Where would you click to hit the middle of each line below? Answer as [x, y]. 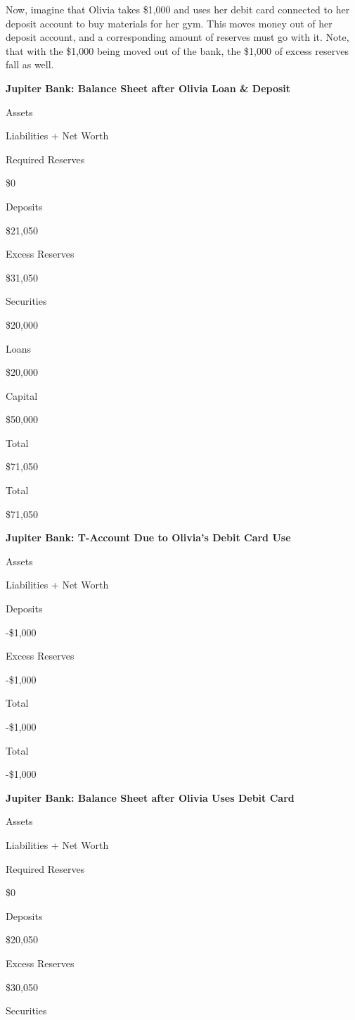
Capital [22, 395]
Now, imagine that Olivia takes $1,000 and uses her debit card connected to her [178, 9]
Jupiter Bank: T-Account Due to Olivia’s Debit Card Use [148, 537]
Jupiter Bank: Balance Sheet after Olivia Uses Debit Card [150, 797]
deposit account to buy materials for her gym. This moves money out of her [169, 23]
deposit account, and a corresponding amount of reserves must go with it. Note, [177, 37]
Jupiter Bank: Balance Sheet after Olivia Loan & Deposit [148, 88]
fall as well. [30, 64]
